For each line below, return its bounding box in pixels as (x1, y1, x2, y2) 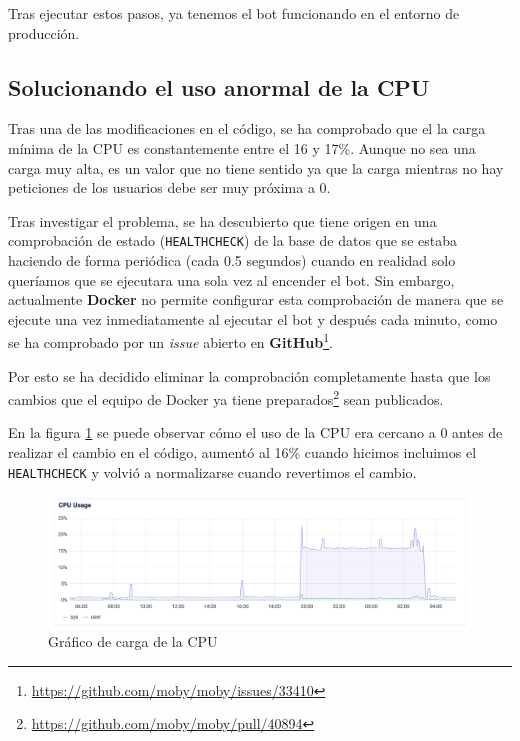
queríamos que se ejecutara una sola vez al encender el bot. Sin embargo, (8, 269, 455, 290)
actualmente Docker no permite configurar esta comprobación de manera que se (8, 289, 504, 310)
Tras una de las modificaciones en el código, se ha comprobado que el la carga (8, 118, 486, 139)
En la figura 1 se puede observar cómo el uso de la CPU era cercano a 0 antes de (8, 422, 503, 443)
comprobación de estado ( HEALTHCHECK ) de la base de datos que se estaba (8, 230, 457, 251)
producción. (8, 22, 80, 43)
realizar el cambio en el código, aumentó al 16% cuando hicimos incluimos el (8, 442, 477, 463)
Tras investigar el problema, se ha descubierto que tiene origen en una (8, 210, 437, 231)
